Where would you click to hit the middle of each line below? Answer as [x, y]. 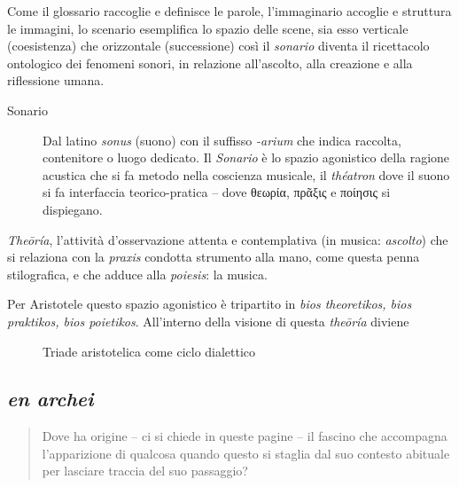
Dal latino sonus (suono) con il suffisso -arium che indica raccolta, [222, 140]
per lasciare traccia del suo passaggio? [145, 471]
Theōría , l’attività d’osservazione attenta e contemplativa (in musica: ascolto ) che [228, 239]
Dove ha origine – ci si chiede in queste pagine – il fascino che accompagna [245, 436]
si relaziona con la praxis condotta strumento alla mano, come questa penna [214, 257]
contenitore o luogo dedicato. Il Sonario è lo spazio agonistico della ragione [246, 157]
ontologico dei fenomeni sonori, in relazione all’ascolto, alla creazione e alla [210, 63]
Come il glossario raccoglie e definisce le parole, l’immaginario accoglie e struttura [229, 11]
